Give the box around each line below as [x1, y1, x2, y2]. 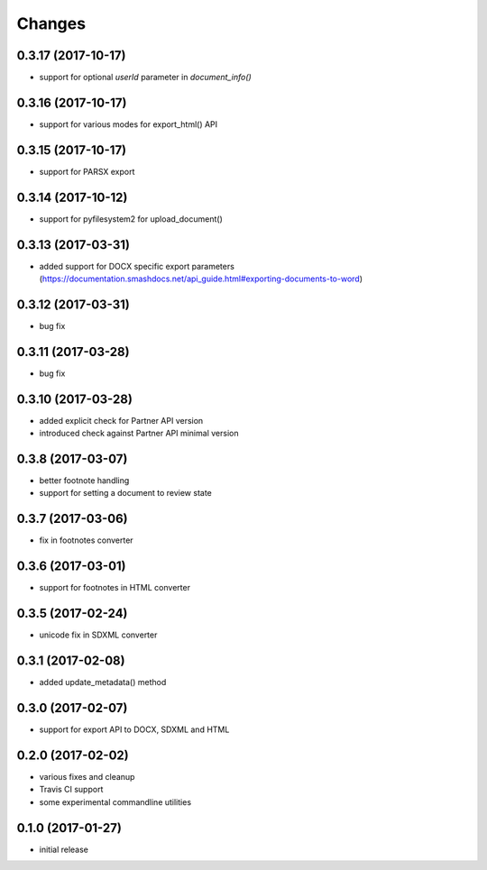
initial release [39, 844, 89, 855]
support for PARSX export [39, 166, 135, 177]
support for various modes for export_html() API [39, 118, 218, 130]
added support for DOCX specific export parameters [39, 261, 234, 271]
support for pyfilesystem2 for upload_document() [39, 213, 223, 224]
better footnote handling [39, 475, 130, 486]
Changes [16, 14, 86, 33]
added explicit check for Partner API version [39, 415, 204, 426]
